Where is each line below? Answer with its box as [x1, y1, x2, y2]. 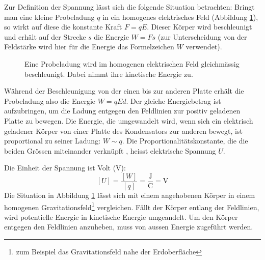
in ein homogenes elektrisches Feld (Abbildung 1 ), [102, 11, 258, 22]
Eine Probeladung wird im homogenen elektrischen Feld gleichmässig [24, 58, 240, 69]
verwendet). [185, 41, 222, 52]
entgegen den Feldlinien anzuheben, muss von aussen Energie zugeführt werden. [4, 221, 253, 232]
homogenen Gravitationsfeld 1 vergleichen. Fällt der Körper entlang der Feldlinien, [4, 200, 259, 212]
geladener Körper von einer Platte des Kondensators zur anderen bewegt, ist [4, 125, 243, 136]
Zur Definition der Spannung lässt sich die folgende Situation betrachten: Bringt [4, 2, 255, 12]
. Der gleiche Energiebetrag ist [126, 95, 221, 106]
